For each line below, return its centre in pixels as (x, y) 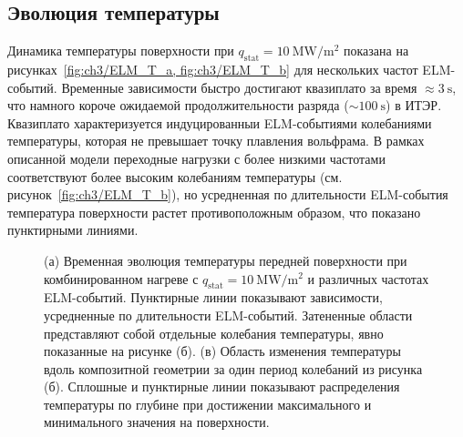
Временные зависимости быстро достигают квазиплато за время (239, 87)
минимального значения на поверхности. (157, 422)
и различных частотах (368, 278)
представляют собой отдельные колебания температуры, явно (214, 333)
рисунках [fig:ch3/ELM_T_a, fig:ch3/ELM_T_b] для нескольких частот (213, 69)
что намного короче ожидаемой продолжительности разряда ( (178, 105)
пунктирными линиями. (73, 230)
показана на (376, 51)
